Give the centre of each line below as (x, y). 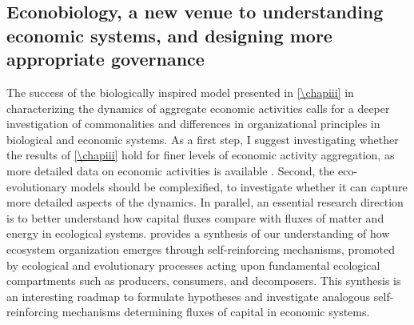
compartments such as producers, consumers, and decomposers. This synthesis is (204, 281)
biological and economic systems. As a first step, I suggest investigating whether (203, 139)
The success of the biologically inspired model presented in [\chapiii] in (180, 92)
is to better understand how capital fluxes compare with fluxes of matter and (195, 217)
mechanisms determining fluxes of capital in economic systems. (216, 312)
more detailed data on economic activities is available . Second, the (171, 170)
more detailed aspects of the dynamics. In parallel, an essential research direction (205, 202)
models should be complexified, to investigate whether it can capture (239, 186)
